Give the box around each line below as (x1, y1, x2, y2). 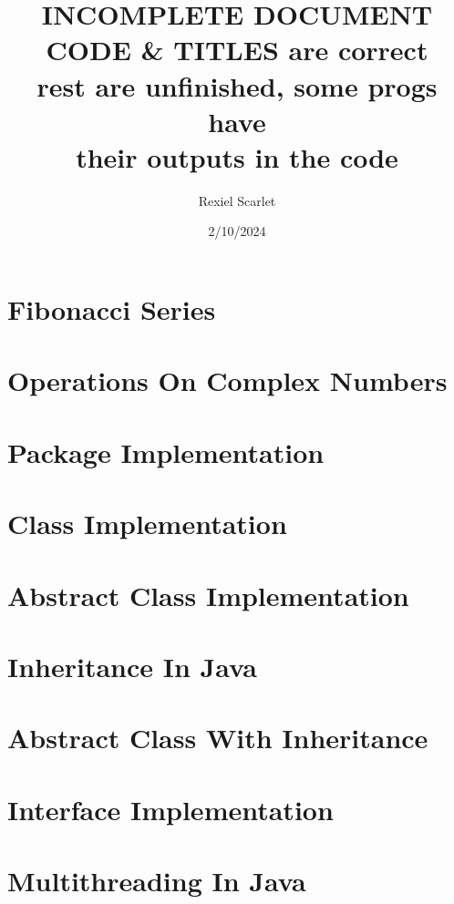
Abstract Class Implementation (7, 576, 409, 613)
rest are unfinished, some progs (36, 67, 438, 104)
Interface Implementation (7, 790, 334, 827)
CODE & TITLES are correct (46, 31, 428, 68)
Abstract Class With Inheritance (7, 719, 428, 756)
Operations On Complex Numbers (7, 362, 448, 399)
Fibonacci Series (7, 291, 216, 328)
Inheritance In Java (7, 647, 257, 684)
